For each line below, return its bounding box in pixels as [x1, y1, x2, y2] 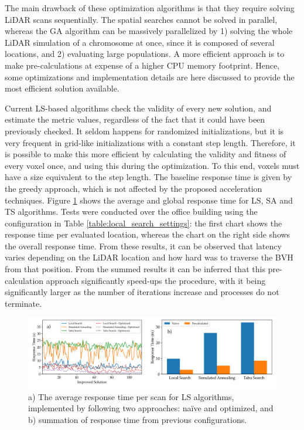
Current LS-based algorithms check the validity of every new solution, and [5, 101, 272, 114]
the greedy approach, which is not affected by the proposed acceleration [5, 182, 262, 194]
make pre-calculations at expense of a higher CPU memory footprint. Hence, [5, 59, 280, 71]
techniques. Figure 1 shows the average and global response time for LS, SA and [5, 194, 293, 206]
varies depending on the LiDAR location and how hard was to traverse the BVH [5, 251, 293, 263]
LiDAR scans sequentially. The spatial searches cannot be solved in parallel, [5, 13, 278, 25]
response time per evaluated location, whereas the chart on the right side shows [5, 228, 291, 241]
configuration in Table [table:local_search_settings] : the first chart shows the [5, 216, 282, 229]
